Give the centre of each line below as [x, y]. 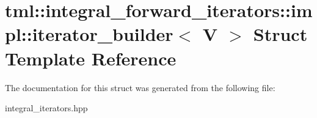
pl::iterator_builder [89, 34]
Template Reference [91, 58]
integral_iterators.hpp [46, 108]
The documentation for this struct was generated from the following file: [140, 87]
